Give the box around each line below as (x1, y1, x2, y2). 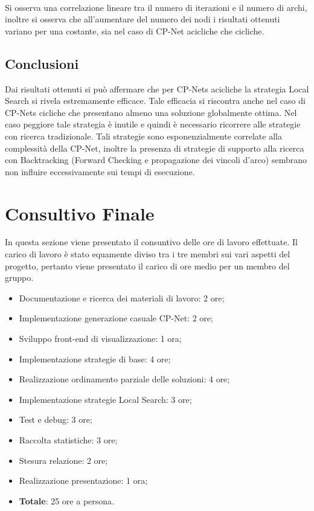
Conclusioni (5, 54, 79, 72)
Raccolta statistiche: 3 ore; (19, 433, 118, 446)
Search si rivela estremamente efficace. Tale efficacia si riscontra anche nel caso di (5, 94, 306, 107)
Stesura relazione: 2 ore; (19, 454, 108, 466)
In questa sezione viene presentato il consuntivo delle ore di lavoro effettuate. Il (5, 236, 298, 248)
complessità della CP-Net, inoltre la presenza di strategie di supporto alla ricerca (5, 141, 304, 154)
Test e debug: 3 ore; (19, 413, 92, 426)
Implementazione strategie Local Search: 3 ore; (19, 393, 192, 405)
